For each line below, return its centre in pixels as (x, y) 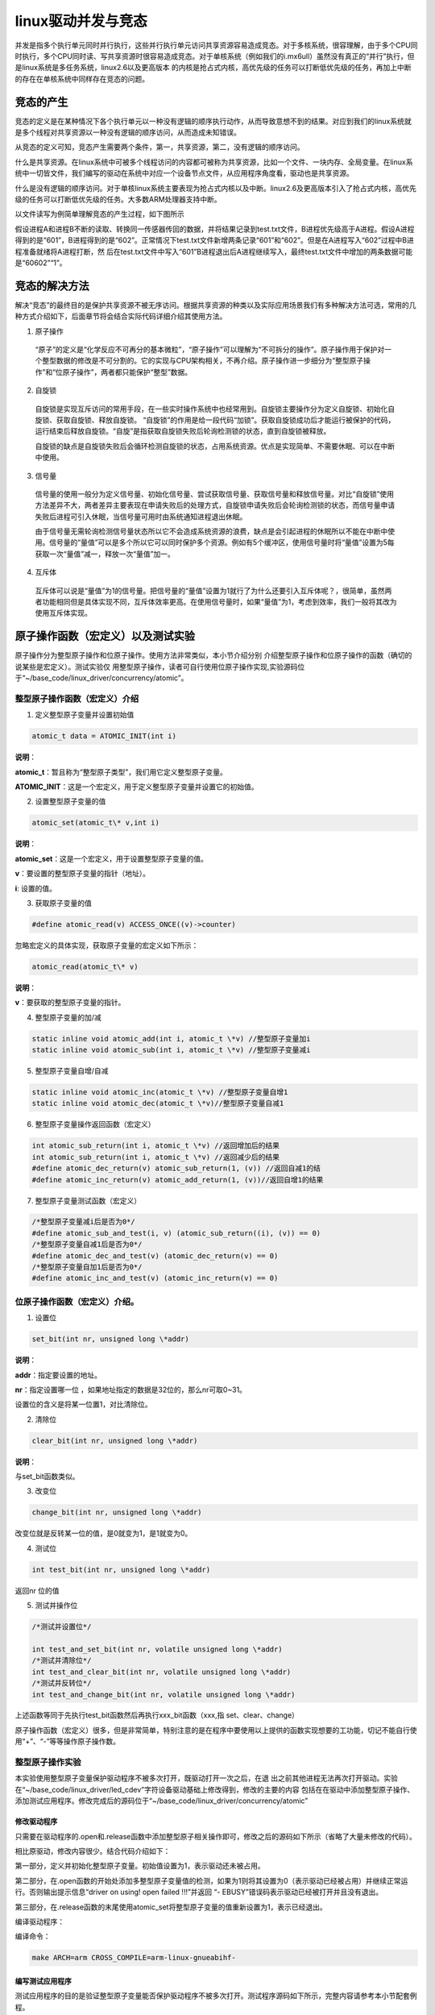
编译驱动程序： (39, 1922)
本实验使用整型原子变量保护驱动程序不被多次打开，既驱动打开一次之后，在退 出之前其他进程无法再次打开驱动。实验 (206, 1778)
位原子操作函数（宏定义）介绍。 (77, 1302)
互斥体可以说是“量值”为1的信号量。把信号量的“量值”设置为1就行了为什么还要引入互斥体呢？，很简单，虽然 (210, 590)
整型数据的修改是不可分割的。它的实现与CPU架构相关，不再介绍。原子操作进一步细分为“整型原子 (203, 361)
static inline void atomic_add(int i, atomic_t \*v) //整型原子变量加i (171, 1039)
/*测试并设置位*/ (62, 1627)
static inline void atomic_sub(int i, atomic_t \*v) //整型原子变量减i (171, 1050)
